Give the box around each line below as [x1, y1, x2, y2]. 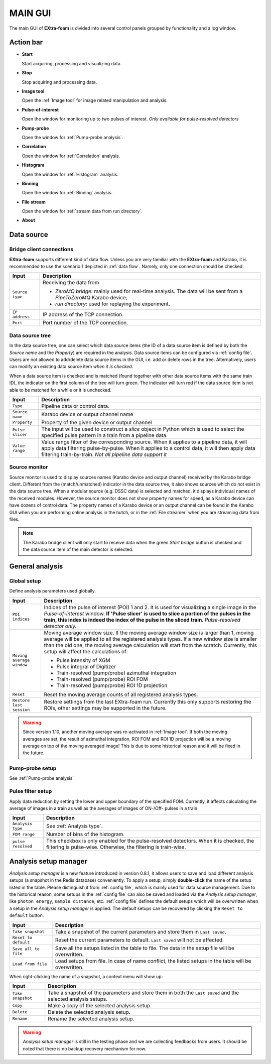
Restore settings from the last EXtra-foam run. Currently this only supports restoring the [44, 698, 251, 705]
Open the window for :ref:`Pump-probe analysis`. [22, 134, 123, 140]
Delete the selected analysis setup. [48, 1008, 130, 1015]
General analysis [9, 562, 63, 570]
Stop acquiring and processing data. [22, 79, 97, 85]
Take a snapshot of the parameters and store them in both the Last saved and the [48, 989, 239, 996]
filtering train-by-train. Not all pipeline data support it [41, 451, 167, 458]
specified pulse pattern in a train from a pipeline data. [41, 432, 168, 439]
